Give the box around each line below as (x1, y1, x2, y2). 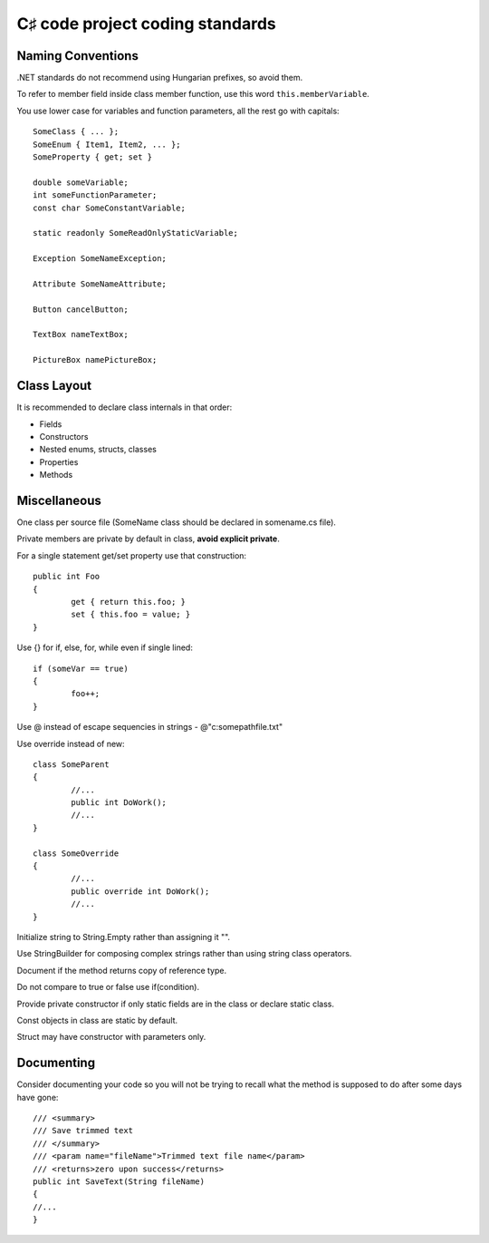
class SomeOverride (33, 848, 120, 859)
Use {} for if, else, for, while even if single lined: (16, 642, 194, 653)
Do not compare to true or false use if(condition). (16, 982, 199, 993)
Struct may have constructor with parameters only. (16, 1032, 206, 1043)
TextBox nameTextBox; (33, 329, 129, 340)
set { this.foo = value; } (71, 609, 191, 620)
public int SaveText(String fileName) (33, 1176, 206, 1187)
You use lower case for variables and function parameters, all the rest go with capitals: (16, 105, 340, 116)
